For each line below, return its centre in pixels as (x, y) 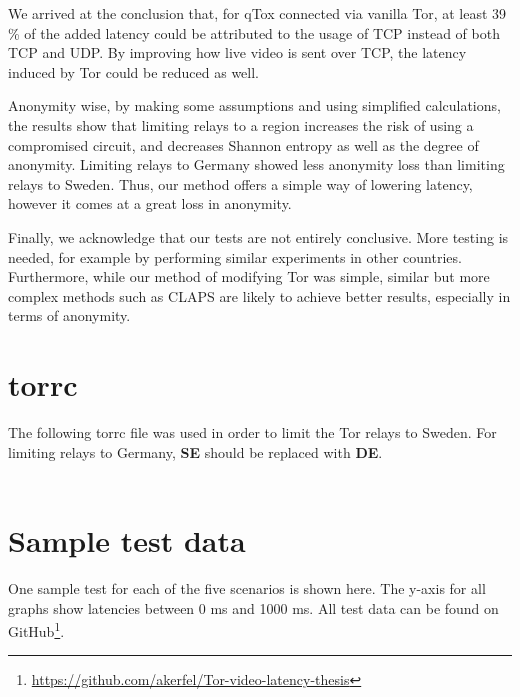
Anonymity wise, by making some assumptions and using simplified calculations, (254, 105)
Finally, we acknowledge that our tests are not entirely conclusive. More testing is (258, 236)
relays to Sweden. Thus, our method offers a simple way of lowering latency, (240, 183)
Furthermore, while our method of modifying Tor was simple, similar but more (249, 276)
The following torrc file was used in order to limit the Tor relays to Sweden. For (252, 432)
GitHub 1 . (36, 629)
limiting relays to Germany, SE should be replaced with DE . (195, 451)
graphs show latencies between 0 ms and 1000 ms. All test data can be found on (253, 607)
